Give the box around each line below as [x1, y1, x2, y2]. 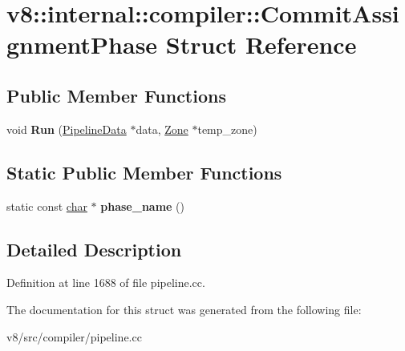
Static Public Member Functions [6, 159, 282, 184]
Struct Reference [165, 28, 357, 61]
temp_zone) [197, 120, 257, 137]
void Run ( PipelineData [6, 120, 127, 137]
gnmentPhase [6, 28, 158, 61]
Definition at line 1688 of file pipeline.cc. [6, 274, 205, 291]
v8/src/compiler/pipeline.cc [6, 328, 142, 345]
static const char [6, 197, 87, 214]
